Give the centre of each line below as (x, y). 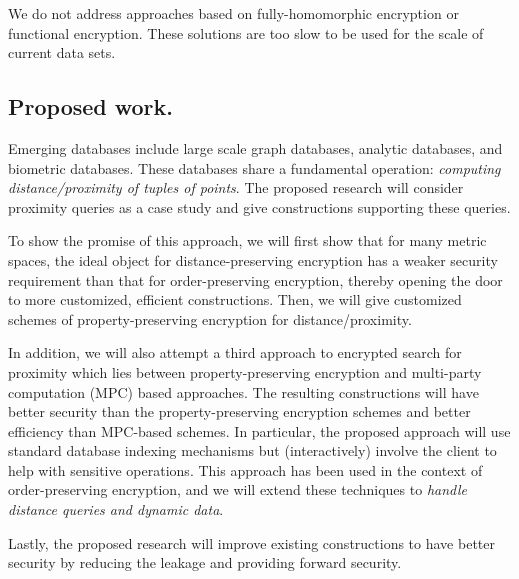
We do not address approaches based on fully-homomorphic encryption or (233, 13)
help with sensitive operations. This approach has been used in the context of (245, 469)
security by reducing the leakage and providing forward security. (205, 562)
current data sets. (62, 52)
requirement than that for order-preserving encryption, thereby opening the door (255, 279)
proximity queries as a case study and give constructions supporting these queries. (259, 206)
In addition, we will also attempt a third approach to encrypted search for (235, 352)
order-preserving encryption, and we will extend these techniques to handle (237, 489)
